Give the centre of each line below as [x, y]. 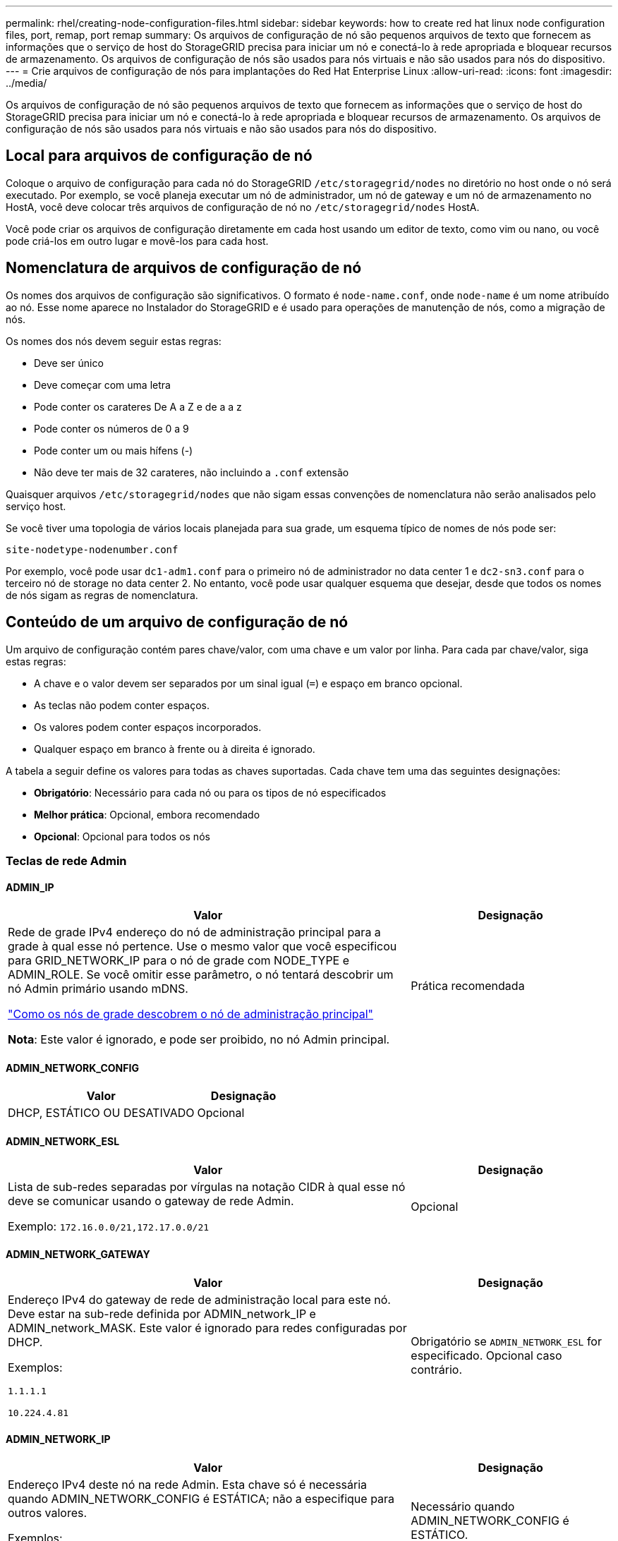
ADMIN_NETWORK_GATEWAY [78, 1255]
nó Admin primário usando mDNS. [98, 989]
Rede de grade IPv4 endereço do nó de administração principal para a [194, 932]
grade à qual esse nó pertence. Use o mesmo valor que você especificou [202, 947]
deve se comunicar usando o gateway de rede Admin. [151, 1201]
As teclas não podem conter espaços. [122, 705]
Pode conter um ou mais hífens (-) [114, 450]
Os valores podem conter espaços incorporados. [148, 727]
